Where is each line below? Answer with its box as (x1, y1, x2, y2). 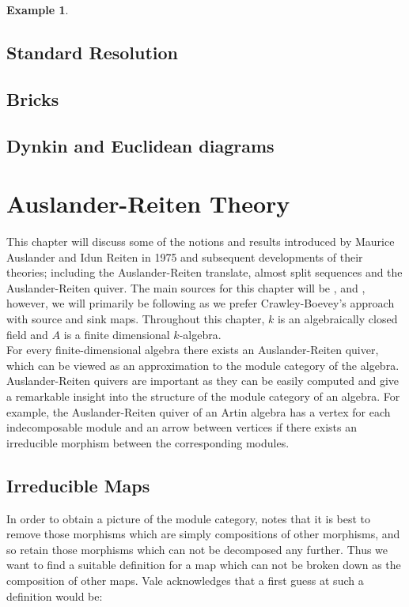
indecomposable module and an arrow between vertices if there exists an (6, 419, 357, 435)
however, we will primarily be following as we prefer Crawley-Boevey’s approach (6, 295, 395, 311)
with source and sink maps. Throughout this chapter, (6, 311, 265, 327)
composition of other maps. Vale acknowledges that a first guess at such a (6, 571, 364, 588)
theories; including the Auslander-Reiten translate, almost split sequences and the (6, 264, 403, 281)
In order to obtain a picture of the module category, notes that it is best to (6, 510, 371, 526)
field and (6, 326, 48, 342)
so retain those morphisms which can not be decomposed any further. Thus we (6, 541, 388, 557)
